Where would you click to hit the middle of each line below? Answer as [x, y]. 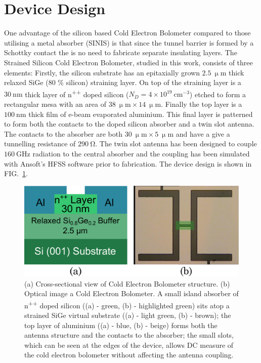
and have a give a [203, 133]
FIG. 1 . [16, 173]
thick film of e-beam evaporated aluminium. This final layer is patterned [141, 114]
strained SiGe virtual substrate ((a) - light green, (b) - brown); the [128, 315]
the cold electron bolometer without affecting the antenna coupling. [129, 355]
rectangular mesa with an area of [55, 104]
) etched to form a [218, 94]
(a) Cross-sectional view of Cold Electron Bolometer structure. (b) [127, 283]
